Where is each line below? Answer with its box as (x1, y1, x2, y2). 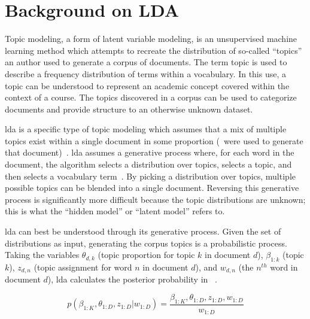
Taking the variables (5, 248, 80, 261)
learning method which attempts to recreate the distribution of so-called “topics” (5, 44, 302, 56)
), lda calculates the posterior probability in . (47, 273, 217, 285)
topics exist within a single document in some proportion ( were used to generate (5, 134, 303, 147)
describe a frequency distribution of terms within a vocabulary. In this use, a (5, 67, 287, 80)
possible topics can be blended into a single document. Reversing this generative (5, 181, 299, 194)
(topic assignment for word (34, 261, 132, 274)
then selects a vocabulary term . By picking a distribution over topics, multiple (5, 169, 296, 182)
